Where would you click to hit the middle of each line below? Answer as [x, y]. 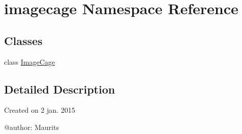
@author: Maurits [32, 127]
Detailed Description [60, 89]
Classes [23, 40]
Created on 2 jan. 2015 [40, 110]
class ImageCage [30, 61]
